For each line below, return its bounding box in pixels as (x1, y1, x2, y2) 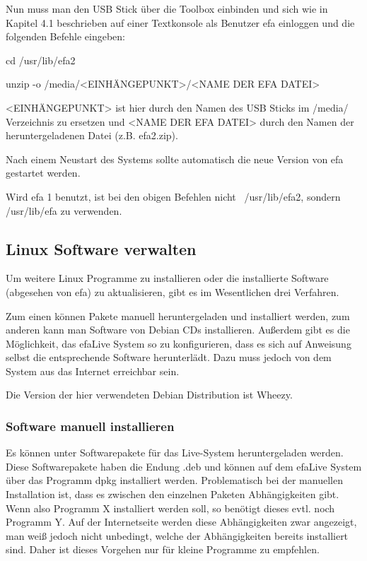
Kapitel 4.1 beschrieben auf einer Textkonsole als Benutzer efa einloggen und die (6, 15, 355, 30)
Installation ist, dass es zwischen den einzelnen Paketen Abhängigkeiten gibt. (6, 487, 339, 502)
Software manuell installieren (6, 418, 175, 435)
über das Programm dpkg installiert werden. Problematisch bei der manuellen (6, 473, 343, 488)
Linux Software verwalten (6, 237, 197, 259)
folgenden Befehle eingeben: (6, 29, 125, 44)
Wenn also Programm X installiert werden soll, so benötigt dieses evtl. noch (6, 500, 335, 515)
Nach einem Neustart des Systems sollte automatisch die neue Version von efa (6, 151, 344, 166)
